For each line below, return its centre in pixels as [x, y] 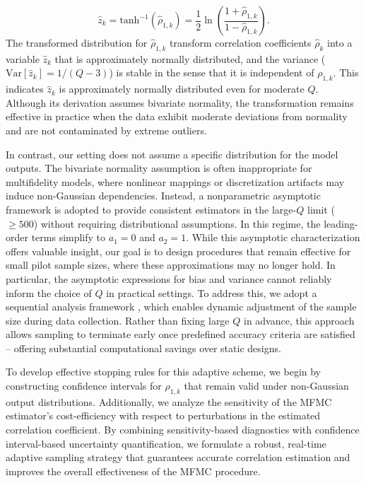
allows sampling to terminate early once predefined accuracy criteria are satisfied [181, 334]
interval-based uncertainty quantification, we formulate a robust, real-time [166, 443]
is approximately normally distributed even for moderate [182, 89]
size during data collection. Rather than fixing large [118, 320]
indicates [25, 89]
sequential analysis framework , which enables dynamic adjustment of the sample [181, 307]
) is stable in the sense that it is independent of [212, 72]
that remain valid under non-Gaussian [266, 386]
